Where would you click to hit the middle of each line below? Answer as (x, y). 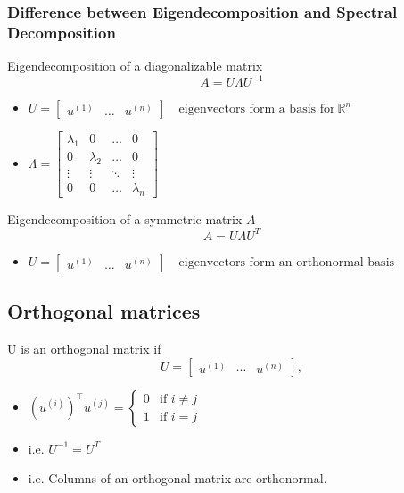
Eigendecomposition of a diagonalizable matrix (135, 66)
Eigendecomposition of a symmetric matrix (125, 218)
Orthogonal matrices (104, 311)
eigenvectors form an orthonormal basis (287, 262)
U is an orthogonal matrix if (84, 349)
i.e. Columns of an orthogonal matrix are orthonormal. (177, 478)
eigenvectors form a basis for (257, 109)
